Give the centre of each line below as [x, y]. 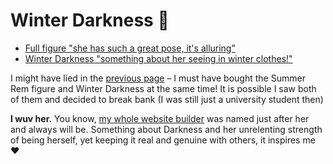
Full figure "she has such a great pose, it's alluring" [130, 48]
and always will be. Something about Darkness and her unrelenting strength [166, 129]
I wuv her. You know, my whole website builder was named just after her [160, 118]
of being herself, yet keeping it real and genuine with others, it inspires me [163, 140]
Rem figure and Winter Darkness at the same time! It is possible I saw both [163, 88]
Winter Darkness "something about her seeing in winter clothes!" [158, 58]
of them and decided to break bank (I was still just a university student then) [167, 99]
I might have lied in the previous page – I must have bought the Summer [158, 78]
